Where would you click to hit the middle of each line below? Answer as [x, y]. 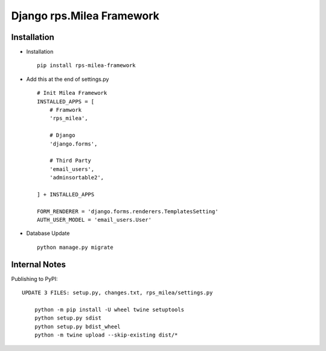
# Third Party [70, 161]
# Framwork [66, 110]
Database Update [48, 233]
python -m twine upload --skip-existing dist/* [106, 335]
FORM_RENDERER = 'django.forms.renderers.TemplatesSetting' [128, 211]
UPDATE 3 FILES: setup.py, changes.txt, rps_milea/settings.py [117, 293]
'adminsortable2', [77, 178]
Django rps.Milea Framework [85, 16]
